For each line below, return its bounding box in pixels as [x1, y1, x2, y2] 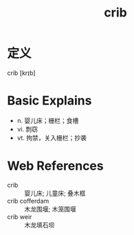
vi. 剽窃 [16, 125, 38, 133]
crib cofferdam [7, 197, 49, 205]
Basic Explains [7, 93, 92, 109]
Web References [7, 158, 104, 174]
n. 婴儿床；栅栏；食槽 [16, 116, 79, 124]
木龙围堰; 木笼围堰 [24, 205, 77, 213]
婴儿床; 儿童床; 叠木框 [24, 189, 86, 197]
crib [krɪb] [7, 69, 36, 77]
